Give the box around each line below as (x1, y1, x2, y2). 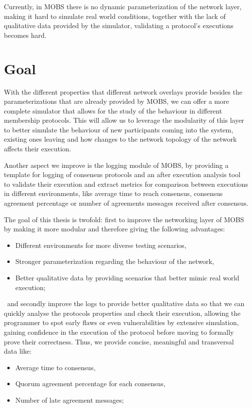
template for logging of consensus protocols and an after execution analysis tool (4, 169, 241, 180)
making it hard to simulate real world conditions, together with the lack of (4, 11, 226, 21)
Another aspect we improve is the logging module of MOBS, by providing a (4, 160, 229, 170)
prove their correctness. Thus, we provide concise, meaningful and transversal (4, 336, 234, 346)
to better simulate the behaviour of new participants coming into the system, (4, 124, 234, 134)
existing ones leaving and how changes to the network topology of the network (4, 134, 237, 144)
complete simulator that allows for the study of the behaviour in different (4, 105, 222, 115)
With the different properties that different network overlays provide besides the (4, 86, 242, 97)
